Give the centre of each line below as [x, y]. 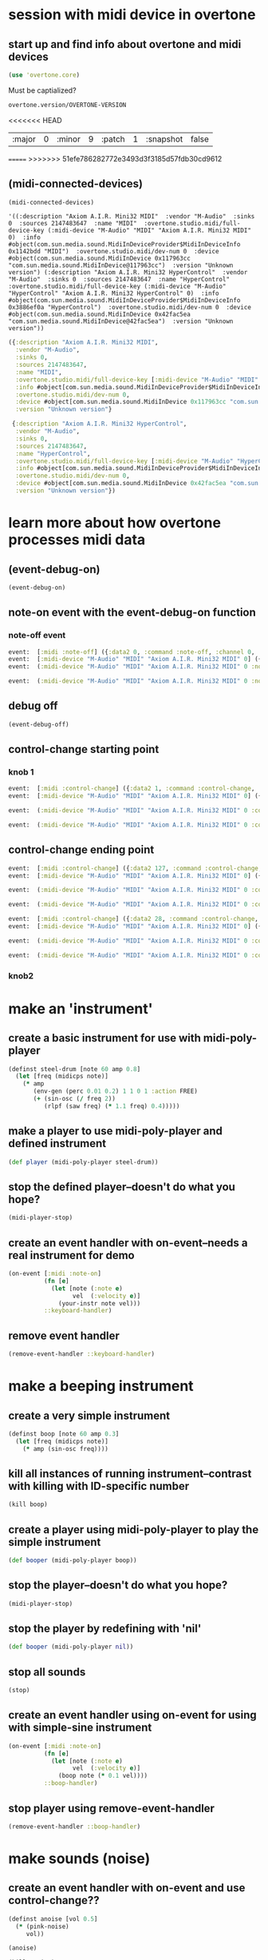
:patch [113, 139]
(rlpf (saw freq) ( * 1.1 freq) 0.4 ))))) [112, 1106]
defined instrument [57, 1143]
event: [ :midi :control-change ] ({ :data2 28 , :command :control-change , [134, 919]
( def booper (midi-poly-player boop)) [73, 1560]
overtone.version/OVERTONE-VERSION [67, 105]
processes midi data [77, 540]
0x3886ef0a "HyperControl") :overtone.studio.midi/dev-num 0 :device [130, 308]
